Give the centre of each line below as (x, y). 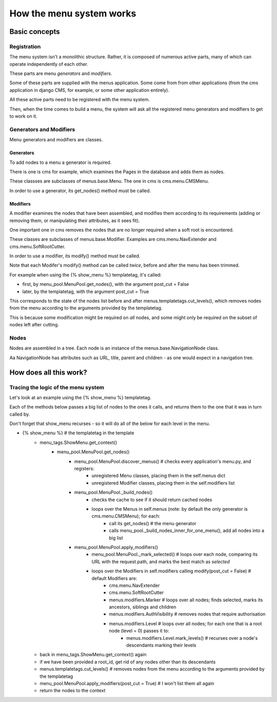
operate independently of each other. (49, 64)
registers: (84, 469)
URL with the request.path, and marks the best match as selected (161, 561)
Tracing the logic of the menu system (57, 387)
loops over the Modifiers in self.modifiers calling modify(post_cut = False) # (171, 571)
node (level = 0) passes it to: (139, 631)
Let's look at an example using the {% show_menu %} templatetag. (80, 397)
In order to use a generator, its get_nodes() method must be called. (80, 191)
